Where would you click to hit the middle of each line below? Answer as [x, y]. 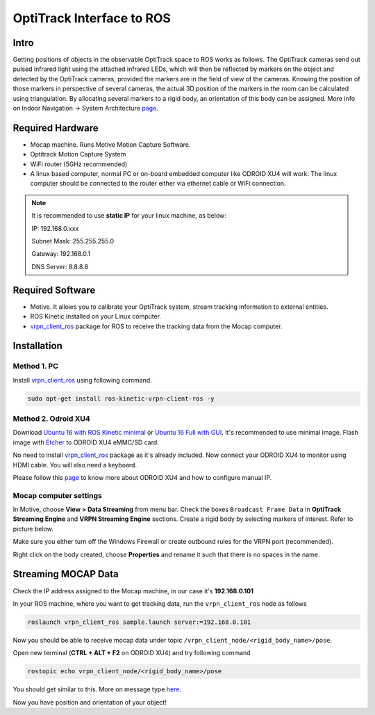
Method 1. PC [36, 367]
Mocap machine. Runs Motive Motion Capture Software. [110, 144]
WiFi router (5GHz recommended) [79, 164]
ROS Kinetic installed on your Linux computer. [96, 316]
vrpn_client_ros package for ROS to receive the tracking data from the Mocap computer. [156, 326]
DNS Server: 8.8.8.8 [60, 266]
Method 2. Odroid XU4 [51, 419]
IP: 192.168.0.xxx [55, 228]
